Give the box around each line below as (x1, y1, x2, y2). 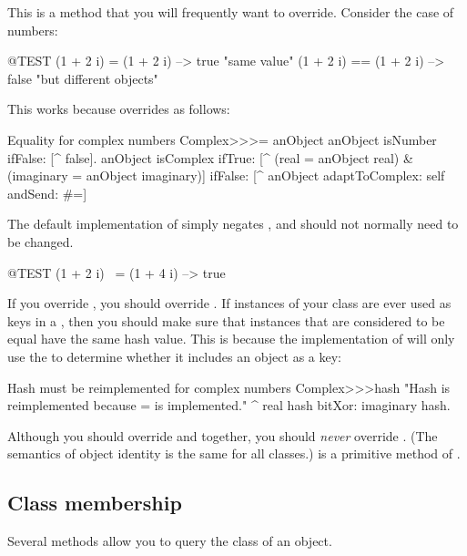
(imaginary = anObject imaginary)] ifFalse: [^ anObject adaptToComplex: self (7, 166, 445, 185)
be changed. (7, 232, 74, 251)
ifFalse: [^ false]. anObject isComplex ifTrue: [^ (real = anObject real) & (7, 148, 413, 167)
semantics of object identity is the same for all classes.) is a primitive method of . (7, 444, 461, 463)
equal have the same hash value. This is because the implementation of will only (7, 329, 455, 348)
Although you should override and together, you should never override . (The (7, 426, 438, 445)
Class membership (7, 489, 182, 517)
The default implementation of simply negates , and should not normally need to (7, 214, 459, 233)
